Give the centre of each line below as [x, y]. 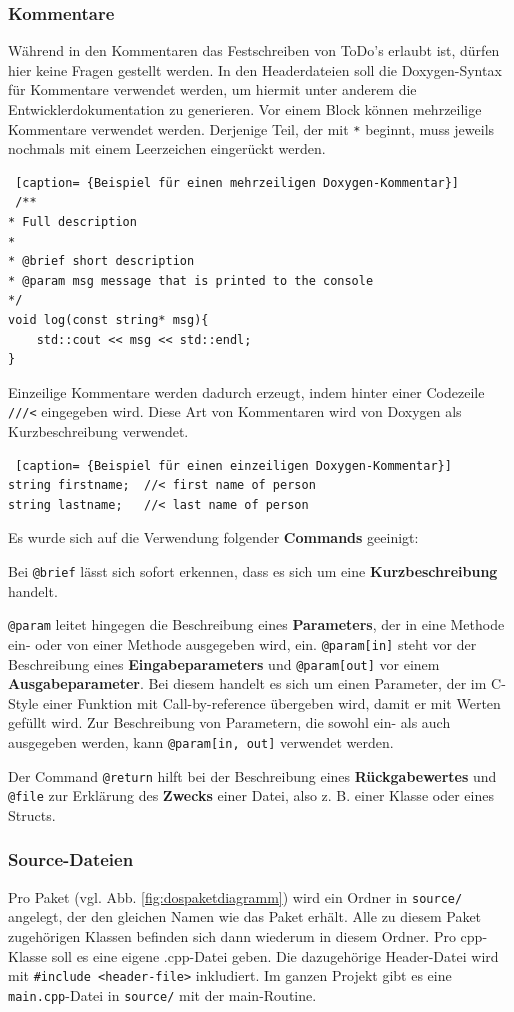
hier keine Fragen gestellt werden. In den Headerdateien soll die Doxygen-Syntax [255, 69]
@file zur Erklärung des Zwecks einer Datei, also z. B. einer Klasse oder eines [251, 795]
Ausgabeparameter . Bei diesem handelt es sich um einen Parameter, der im [247, 683]
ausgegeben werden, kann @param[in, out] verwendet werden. [201, 742]
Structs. [32, 814]
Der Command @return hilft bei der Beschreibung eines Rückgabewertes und [252, 775]
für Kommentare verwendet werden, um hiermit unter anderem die [212, 89]
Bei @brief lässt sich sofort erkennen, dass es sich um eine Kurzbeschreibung [253, 571]
